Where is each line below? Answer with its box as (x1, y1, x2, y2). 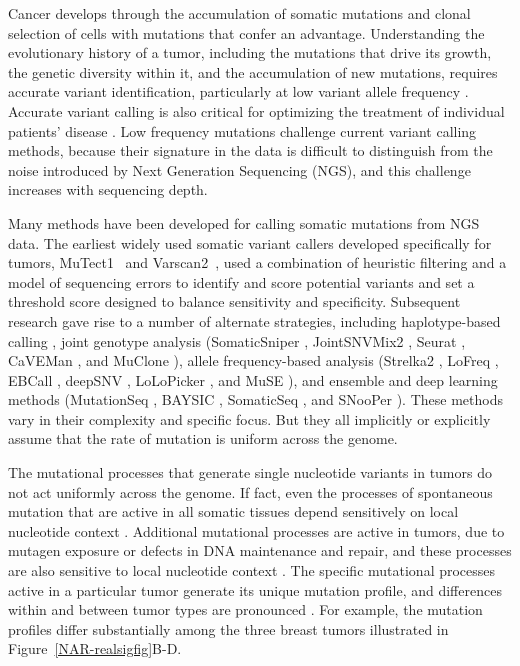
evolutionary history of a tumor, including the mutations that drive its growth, (8, 42, 492, 63)
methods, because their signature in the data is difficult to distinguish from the (8, 140, 493, 161)
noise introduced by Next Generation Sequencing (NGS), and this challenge (8, 159, 471, 180)
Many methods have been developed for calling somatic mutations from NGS (8, 212, 480, 233)
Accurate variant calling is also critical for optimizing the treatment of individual (8, 100, 505, 121)
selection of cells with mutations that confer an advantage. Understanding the (8, 22, 485, 43)
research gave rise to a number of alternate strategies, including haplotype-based (8, 310, 501, 331)
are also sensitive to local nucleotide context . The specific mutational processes (8, 560, 496, 581)
